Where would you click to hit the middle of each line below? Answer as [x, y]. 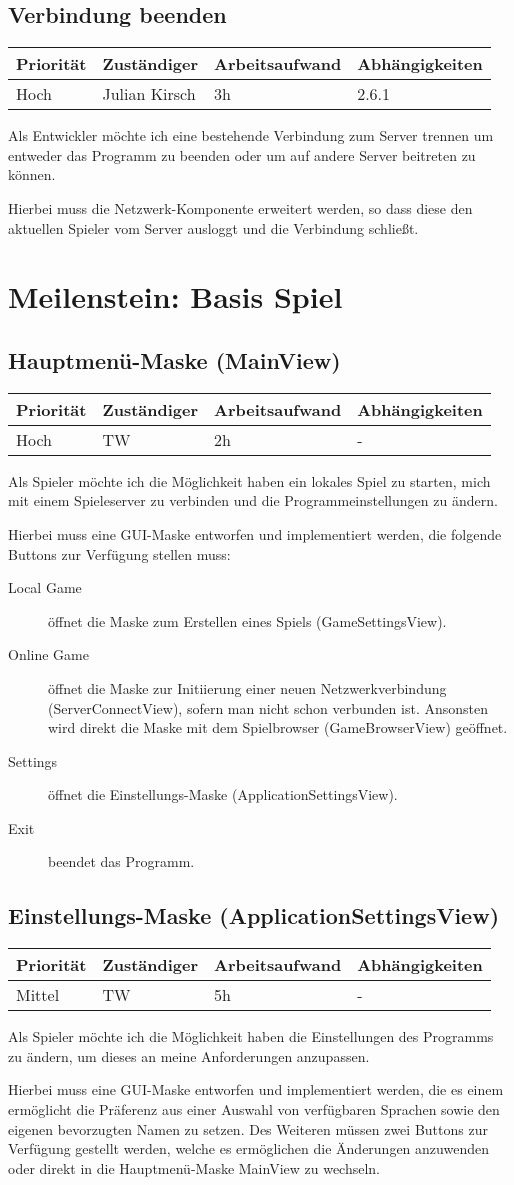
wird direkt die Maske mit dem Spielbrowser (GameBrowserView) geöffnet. [278, 727]
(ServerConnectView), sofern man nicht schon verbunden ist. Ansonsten [268, 707]
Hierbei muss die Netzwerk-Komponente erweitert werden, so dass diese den [240, 207]
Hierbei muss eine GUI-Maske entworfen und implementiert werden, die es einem [256, 1089]
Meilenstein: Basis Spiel [175, 296]
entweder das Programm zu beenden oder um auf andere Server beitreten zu [242, 154]
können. [32, 174]
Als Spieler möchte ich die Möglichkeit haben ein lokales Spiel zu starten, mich [249, 480]
